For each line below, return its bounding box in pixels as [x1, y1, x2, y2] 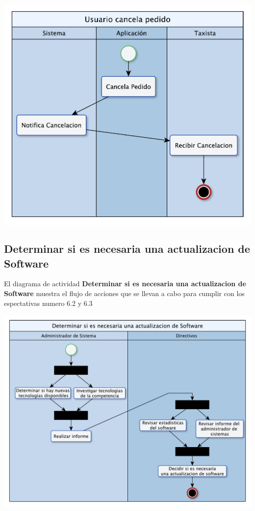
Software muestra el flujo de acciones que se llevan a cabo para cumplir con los [4, 288, 245, 299]
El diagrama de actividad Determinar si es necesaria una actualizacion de [4, 278, 246, 289]
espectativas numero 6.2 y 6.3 [4, 298, 93, 308]
